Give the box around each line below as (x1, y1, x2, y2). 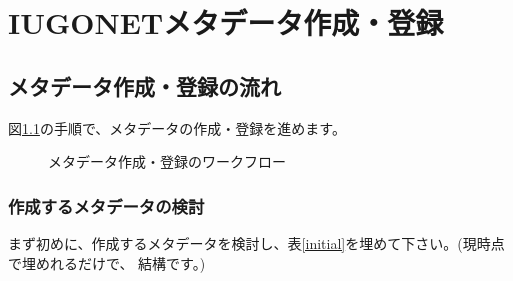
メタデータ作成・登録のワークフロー (48, 151, 286, 172)
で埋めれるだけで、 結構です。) (8, 252, 206, 273)
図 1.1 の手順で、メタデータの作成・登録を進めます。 (8, 117, 346, 138)
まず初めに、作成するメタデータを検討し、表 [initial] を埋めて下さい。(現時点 (8, 232, 505, 253)
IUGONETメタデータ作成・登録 (8, 2, 444, 43)
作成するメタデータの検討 (8, 193, 205, 218)
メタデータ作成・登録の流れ (8, 70, 281, 101)
